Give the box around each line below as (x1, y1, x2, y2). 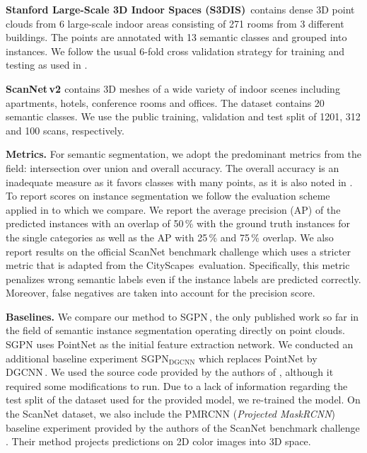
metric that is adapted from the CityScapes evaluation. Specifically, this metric (6, 258, 350, 273)
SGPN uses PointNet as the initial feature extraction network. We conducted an (6, 337, 354, 352)
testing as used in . (6, 57, 88, 72)
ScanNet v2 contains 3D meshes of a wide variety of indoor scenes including (6, 81, 340, 96)
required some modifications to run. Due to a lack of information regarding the (6, 378, 348, 393)
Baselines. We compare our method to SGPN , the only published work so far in (6, 309, 359, 323)
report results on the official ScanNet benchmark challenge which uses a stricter (6, 243, 351, 258)
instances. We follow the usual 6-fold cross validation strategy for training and (6, 43, 344, 58)
